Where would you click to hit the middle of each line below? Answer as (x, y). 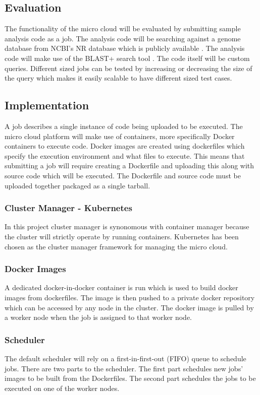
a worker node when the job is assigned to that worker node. (98, 317)
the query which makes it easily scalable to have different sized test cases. (118, 78)
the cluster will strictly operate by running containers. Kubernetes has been (122, 236)
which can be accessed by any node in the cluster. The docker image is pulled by (129, 307)
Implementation (47, 105)
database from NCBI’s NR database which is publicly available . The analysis (125, 48)
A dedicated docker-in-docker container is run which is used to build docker (121, 287)
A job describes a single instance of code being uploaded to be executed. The (124, 126)
